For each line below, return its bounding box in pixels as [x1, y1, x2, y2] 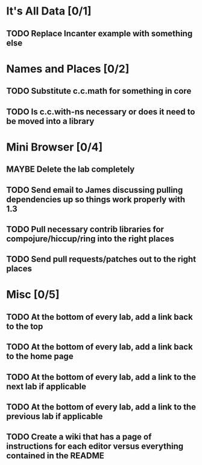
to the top [6, 321, 43, 331]
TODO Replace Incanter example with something [6, 28, 193, 39]
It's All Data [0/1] [6, 4, 92, 18]
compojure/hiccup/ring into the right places [6, 233, 175, 244]
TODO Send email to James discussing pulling [6, 184, 183, 195]
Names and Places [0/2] [6, 62, 130, 76]
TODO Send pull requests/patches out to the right [6, 254, 197, 264]
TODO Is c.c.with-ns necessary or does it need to [6, 106, 195, 117]
